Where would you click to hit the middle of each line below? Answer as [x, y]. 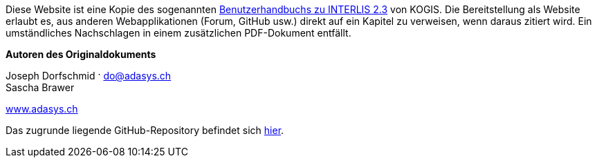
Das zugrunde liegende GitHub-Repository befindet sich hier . [145, 130]
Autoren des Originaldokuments [81, 54]
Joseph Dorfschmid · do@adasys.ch [89, 76]
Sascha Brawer [40, 87]
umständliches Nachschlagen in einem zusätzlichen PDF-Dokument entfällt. [178, 33]
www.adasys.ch [42, 109]
